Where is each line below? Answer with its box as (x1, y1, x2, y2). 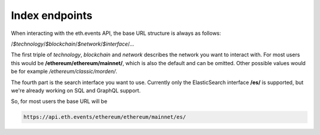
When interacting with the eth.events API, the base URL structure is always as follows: (11, 30, 222, 37)
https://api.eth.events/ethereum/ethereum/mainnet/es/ (23, 114, 186, 121)
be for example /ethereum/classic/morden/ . (11, 68, 118, 75)
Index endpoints (11, 9, 93, 22)
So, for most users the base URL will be (11, 98, 108, 105)
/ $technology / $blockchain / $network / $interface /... (11, 40, 135, 47)
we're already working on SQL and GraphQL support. (11, 86, 141, 94)
